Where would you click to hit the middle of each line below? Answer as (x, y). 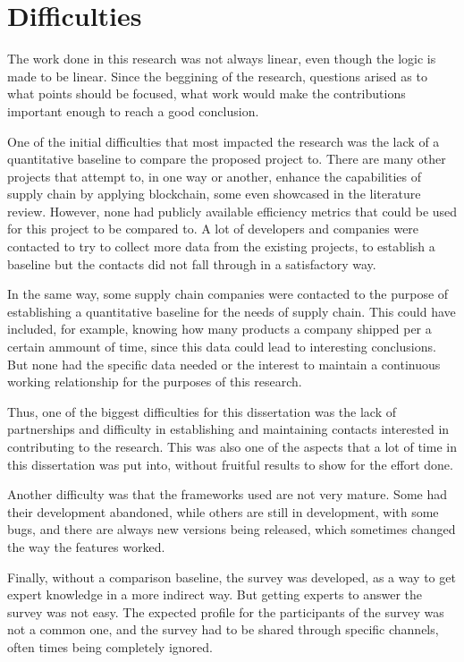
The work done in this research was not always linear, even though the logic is (222, 59)
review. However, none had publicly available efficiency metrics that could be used (232, 211)
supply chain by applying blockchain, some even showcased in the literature (214, 194)
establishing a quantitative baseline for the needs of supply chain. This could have (232, 311)
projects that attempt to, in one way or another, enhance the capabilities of (215, 176)
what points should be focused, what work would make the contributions (207, 93)
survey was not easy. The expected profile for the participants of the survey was (226, 611)
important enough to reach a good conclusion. (133, 110)
